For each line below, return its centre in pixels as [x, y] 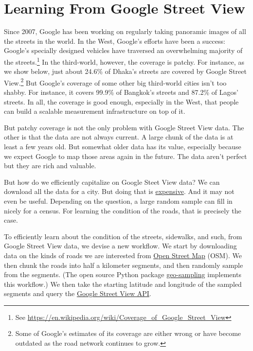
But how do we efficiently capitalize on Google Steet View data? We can [112, 182]
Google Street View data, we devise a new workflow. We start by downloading [120, 246]
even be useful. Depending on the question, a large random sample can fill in [118, 201]
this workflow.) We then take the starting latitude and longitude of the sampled [123, 284]
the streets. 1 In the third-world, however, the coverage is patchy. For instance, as [124, 61]
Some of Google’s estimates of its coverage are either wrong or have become [128, 333]
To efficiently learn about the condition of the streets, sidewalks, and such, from [123, 236]
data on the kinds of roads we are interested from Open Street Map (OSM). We [123, 255]
